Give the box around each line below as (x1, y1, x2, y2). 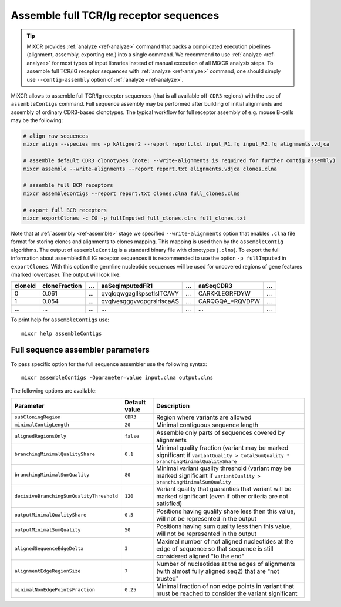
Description (156, 401, 190, 410)
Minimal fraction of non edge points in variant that (156, 582, 295, 590)
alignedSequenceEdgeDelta (14, 545, 84, 552)
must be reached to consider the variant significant (156, 589, 298, 598)
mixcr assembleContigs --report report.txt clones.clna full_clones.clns (23, 190, 240, 197)
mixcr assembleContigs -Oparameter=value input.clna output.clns (21, 374, 214, 381)
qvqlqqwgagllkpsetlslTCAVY (100, 290, 179, 298)
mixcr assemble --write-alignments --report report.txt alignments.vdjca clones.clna (23, 165, 277, 172)
